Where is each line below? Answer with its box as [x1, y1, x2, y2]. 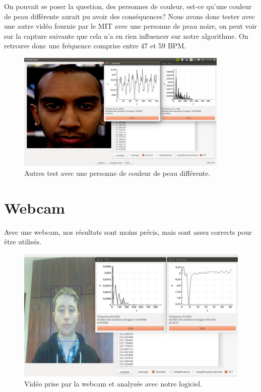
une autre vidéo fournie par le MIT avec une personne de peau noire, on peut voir [4, 21, 257, 31]
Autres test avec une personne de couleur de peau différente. [24, 167, 211, 178]
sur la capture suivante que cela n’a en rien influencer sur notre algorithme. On [4, 30, 248, 41]
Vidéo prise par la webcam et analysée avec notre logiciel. [24, 378, 202, 388]
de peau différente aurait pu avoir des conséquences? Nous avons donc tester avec [4, 11, 255, 21]
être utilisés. [4, 236, 42, 247]
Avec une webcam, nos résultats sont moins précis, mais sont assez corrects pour [4, 226, 252, 237]
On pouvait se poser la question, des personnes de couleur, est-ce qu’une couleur [4, 1, 252, 11]
